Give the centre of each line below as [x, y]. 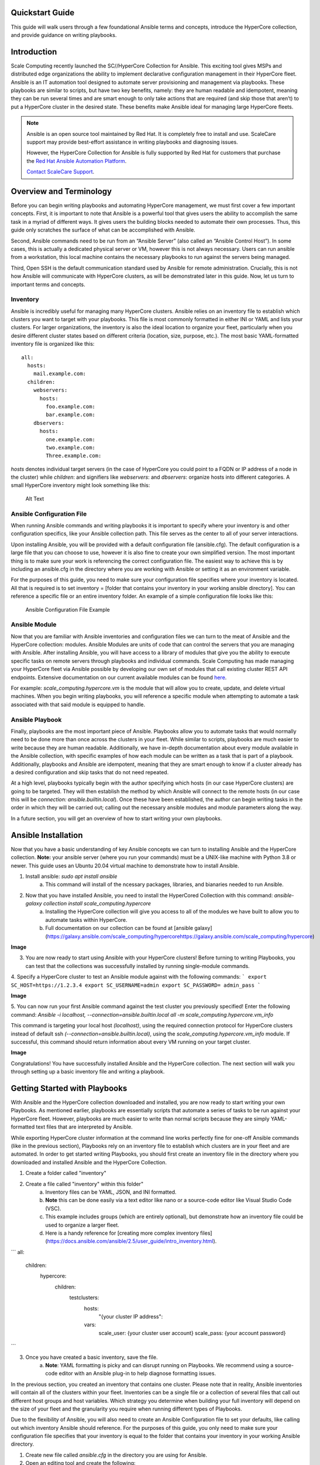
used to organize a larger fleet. [82, 1225]
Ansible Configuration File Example [68, 609]
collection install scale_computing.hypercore [97, 904]
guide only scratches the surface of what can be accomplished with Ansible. [103, 230]
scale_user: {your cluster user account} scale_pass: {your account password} [192, 1333]
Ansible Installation [47, 835]
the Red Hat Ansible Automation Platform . [77, 161]
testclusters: [84, 1297]
